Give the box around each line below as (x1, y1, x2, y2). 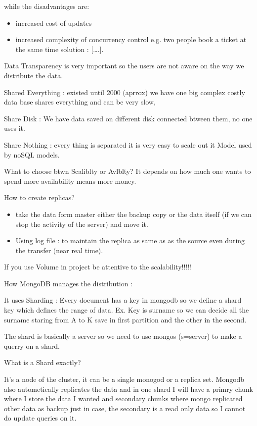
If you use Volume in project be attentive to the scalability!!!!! (4, 262, 191, 272)
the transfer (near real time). (15, 245, 103, 255)
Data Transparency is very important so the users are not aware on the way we (4, 60, 244, 71)
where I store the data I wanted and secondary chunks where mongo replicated (4, 393, 243, 404)
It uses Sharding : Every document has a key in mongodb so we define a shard (4, 295, 242, 305)
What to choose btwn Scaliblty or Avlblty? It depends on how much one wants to (4, 166, 251, 176)
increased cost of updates (15, 17, 92, 28)
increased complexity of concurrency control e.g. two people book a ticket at (15, 34, 247, 45)
